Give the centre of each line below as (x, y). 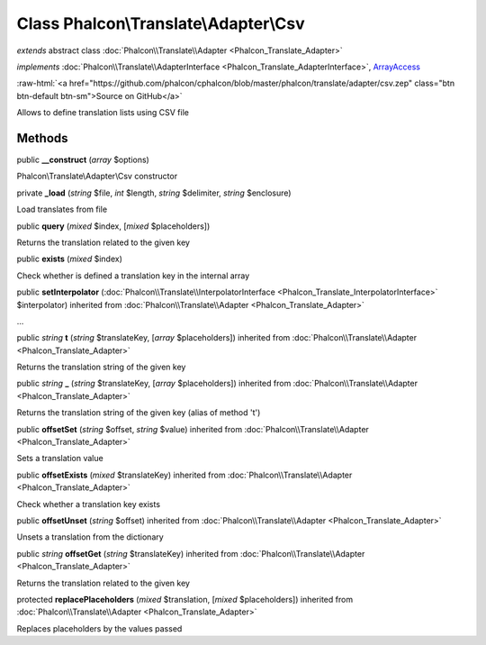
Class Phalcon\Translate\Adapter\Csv (161, 23)
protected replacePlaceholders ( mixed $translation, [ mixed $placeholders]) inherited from (185, 599)
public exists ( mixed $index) (70, 259)
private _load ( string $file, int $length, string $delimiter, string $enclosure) (154, 193)
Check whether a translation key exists (89, 504)
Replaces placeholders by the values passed (99, 628)
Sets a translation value (60, 459)
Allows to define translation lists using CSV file (103, 113)
